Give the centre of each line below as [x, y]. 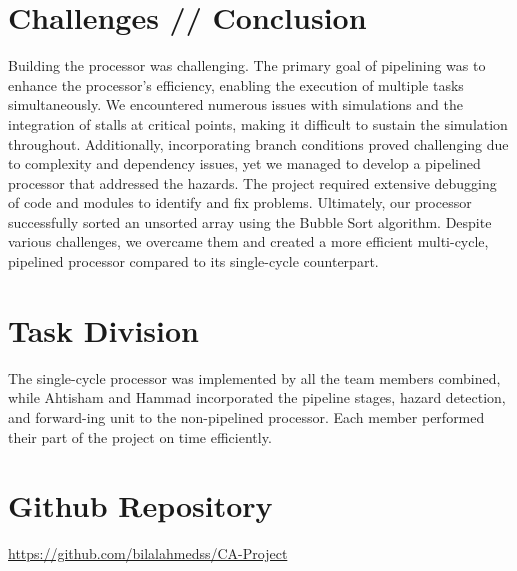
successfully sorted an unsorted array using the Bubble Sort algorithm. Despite [250, 221]
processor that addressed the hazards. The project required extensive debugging [252, 182]
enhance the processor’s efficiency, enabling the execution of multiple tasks [236, 84]
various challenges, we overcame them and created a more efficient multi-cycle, [248, 241]
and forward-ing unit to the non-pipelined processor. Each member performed [246, 416]
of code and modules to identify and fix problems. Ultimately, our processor [240, 202]
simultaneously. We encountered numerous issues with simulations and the [235, 104]
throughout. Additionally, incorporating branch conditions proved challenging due [258, 143]
